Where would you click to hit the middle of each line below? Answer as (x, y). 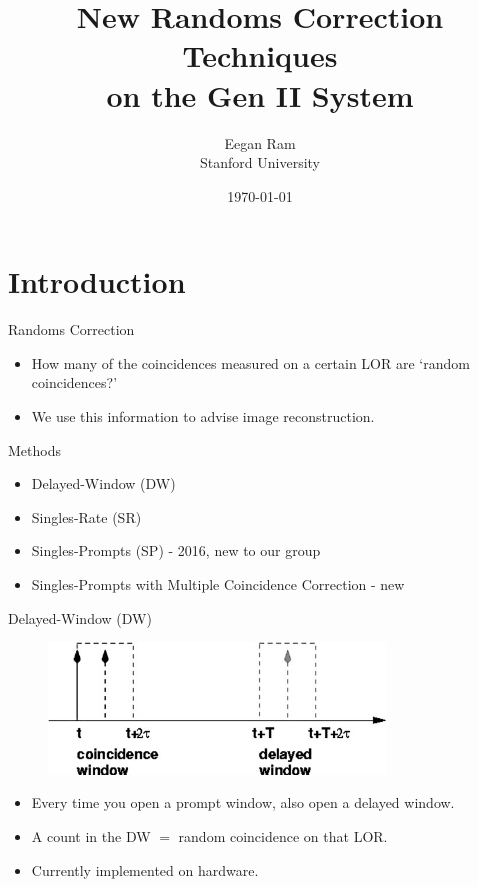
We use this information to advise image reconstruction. (203, 416)
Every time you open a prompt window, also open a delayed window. (243, 802)
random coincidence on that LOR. (283, 836)
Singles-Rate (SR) (86, 516)
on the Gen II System (260, 94)
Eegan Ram (260, 142)
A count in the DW (91, 836)
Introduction (97, 281)
